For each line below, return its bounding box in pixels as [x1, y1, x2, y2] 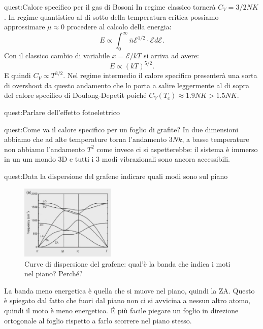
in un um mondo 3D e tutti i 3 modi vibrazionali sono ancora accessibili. [4, 154, 231, 164]
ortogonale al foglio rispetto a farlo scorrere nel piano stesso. [4, 315, 192, 325]
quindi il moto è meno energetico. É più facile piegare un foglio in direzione [4, 305, 239, 315]
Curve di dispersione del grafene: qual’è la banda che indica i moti [24, 258, 231, 269]
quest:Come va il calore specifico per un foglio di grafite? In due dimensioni [4, 124, 239, 134]
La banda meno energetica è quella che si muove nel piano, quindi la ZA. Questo [4, 285, 255, 296]
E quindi [4, 70, 31, 81]
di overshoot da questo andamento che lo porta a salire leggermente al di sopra [4, 80, 250, 90]
